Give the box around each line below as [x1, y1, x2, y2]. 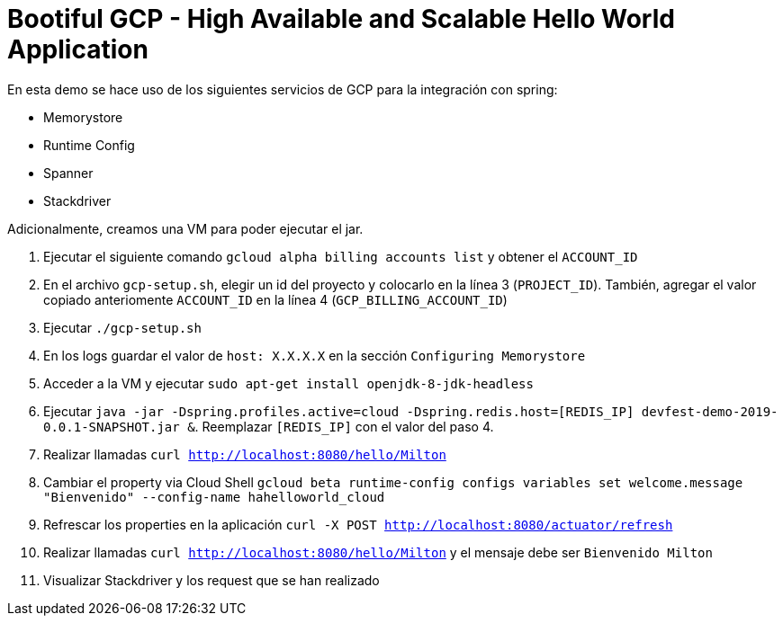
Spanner [43, 165, 94, 181]
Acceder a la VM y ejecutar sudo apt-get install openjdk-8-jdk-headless [43, 375, 534, 391]
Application [7, 34, 148, 65]
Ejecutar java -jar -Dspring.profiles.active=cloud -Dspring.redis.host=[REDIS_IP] [43, 403, 634, 419]
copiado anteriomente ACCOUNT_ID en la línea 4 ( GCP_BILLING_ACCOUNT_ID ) [43, 291, 508, 307]
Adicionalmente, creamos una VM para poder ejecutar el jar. [7, 220, 364, 236]
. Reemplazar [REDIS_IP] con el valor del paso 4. [194, 418, 494, 434]
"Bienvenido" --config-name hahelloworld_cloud [43, 489, 385, 504]
